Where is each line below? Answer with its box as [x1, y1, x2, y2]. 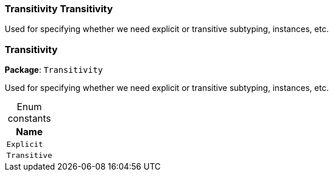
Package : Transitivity [5, 65, 103, 75]
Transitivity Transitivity [5, 3, 113, 15]
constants [8, 112, 51, 125]
